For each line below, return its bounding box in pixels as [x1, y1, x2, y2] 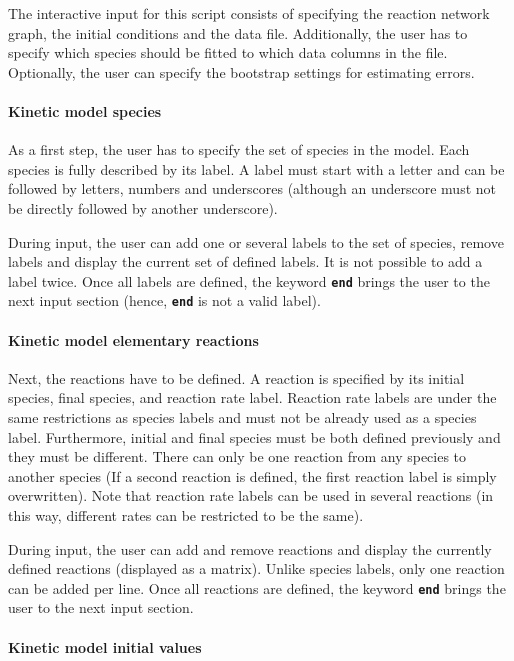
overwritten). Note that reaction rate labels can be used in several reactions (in [8, 485, 494, 506]
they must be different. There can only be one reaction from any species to [8, 446, 467, 467]
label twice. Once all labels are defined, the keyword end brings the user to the [8, 270, 490, 291]
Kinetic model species [8, 100, 162, 121]
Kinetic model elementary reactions [8, 329, 259, 350]
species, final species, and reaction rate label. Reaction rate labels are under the [8, 387, 497, 408]
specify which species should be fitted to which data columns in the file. [8, 42, 448, 63]
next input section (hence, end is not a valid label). [8, 290, 321, 311]
